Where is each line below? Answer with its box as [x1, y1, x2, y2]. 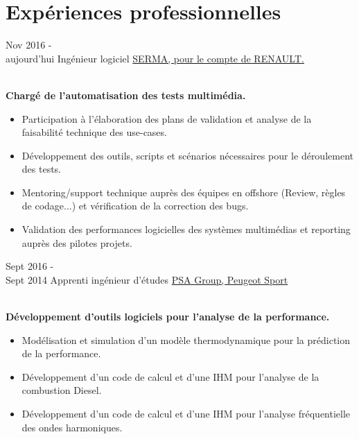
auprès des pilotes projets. [21, 235, 132, 250]
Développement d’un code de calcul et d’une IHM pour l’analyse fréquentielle [21, 406, 351, 420]
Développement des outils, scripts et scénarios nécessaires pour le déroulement [21, 148, 353, 162]
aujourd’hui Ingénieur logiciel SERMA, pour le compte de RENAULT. [6, 51, 304, 65]
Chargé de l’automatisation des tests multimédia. [6, 87, 246, 102]
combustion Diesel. [21, 383, 102, 397]
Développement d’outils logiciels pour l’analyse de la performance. [6, 309, 330, 324]
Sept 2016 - [6, 259, 54, 273]
